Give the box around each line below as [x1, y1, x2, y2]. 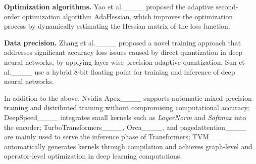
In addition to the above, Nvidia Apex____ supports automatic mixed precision [4, 92, 252, 103]
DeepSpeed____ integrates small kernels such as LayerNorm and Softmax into [4, 112, 246, 122]
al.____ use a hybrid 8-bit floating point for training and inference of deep [4, 66, 235, 77]
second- [215, 1, 238, 11]
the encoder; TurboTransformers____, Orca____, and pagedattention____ [4, 122, 246, 132]
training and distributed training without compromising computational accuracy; [4, 102, 250, 113]
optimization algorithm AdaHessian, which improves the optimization [22, 11, 233, 21]
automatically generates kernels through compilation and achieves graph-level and [4, 141, 253, 151]
